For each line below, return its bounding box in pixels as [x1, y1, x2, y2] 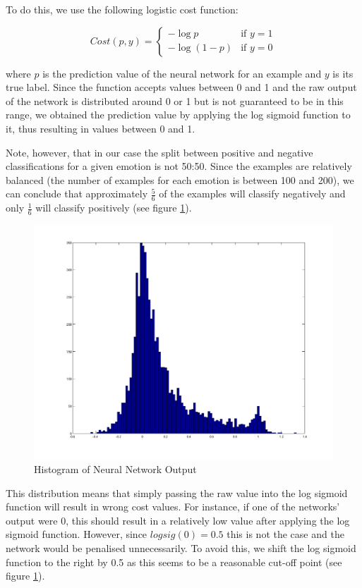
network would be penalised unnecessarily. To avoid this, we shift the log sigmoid [6, 541, 356, 556]
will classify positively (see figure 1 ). [35, 200, 192, 215]
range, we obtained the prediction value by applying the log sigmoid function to [6, 107, 351, 122]
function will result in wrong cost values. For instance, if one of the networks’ [6, 499, 340, 514]
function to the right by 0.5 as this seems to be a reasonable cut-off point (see [6, 554, 342, 569]
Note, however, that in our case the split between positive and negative [6, 145, 313, 159]
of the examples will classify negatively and [159, 186, 346, 201]
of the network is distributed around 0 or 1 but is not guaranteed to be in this [6, 93, 344, 108]
